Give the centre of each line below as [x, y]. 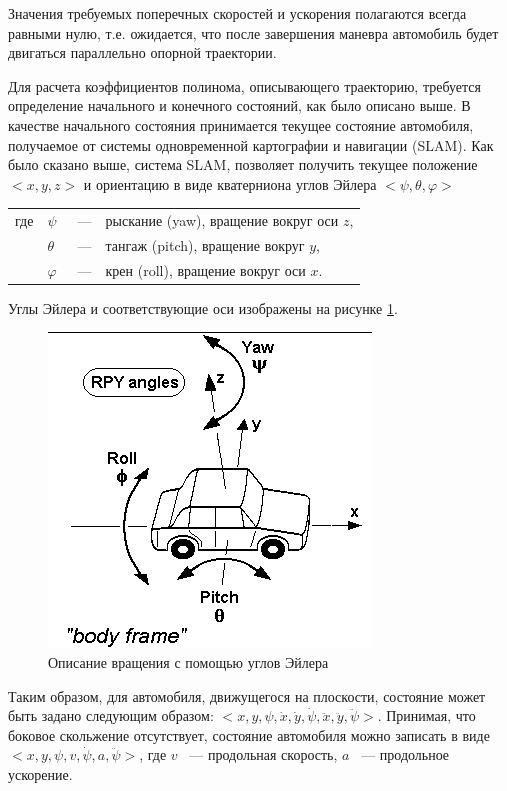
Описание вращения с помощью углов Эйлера [188, 662]
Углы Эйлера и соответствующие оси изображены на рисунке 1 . [203, 307]
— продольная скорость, [263, 754]
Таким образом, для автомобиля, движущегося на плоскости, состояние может [247, 695]
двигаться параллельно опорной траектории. [142, 52]
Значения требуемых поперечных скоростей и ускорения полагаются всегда [237, 13]
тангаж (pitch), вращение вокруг [205, 244]
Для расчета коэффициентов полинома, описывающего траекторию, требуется [244, 85]
